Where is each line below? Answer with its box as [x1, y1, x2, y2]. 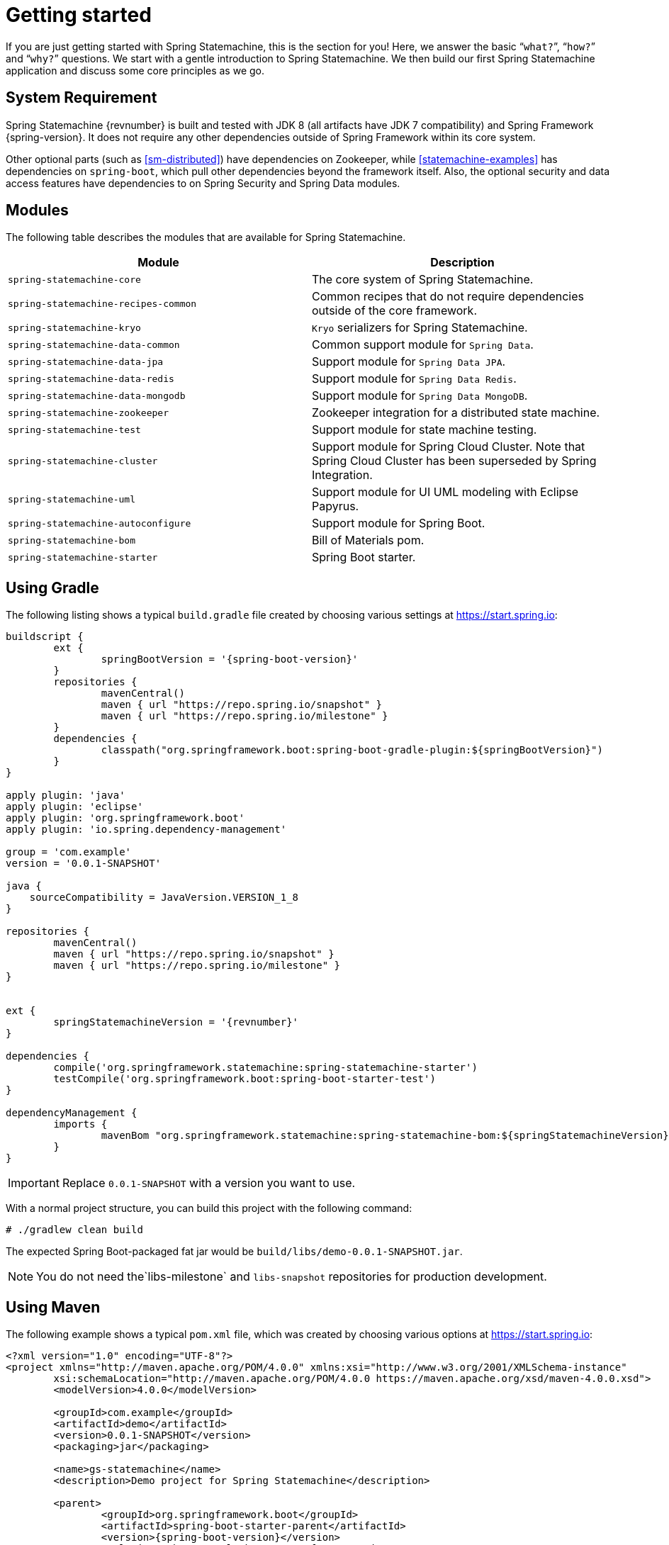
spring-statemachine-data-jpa [8, 356, 164, 367]
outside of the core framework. [312, 303, 477, 318]
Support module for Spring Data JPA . [312, 354, 506, 369]
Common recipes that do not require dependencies [312, 289, 584, 304]
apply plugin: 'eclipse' [6, 801, 143, 813]
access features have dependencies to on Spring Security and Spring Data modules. [6, 176, 400, 189]
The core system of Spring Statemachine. [312, 272, 534, 287]
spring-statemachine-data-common [8, 339, 180, 350]
